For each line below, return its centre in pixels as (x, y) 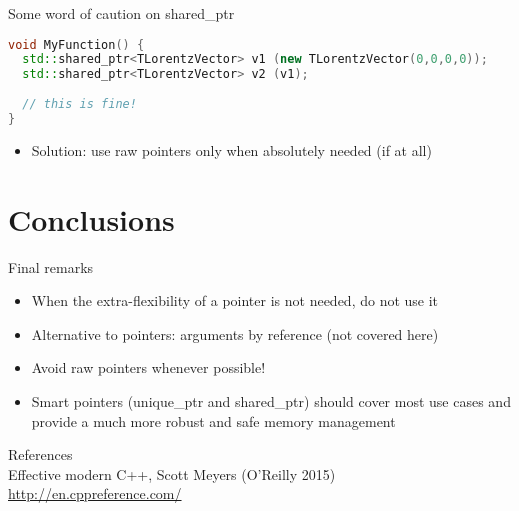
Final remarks (51, 266)
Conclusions (91, 218)
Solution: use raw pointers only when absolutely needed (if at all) (231, 149)
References (40, 454)
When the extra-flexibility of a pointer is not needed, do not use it (235, 300)
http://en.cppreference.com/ (95, 493)
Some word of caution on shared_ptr (121, 13)
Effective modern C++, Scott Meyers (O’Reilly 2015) (172, 473)
